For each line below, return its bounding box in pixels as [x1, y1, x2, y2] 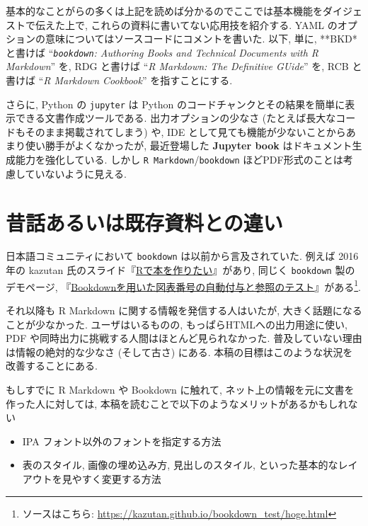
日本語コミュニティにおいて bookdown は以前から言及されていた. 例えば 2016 [6, 248, 359, 263]
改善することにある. [6, 358, 98, 373]
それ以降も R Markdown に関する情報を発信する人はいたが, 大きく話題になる [6, 303, 362, 317]
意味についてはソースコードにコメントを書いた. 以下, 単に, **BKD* [45, 31, 357, 46]
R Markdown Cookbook [43, 73, 142, 88]
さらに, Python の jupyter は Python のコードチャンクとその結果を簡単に [6, 96, 345, 111]
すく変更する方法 [81, 471, 161, 486]
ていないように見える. [25, 166, 127, 181]
